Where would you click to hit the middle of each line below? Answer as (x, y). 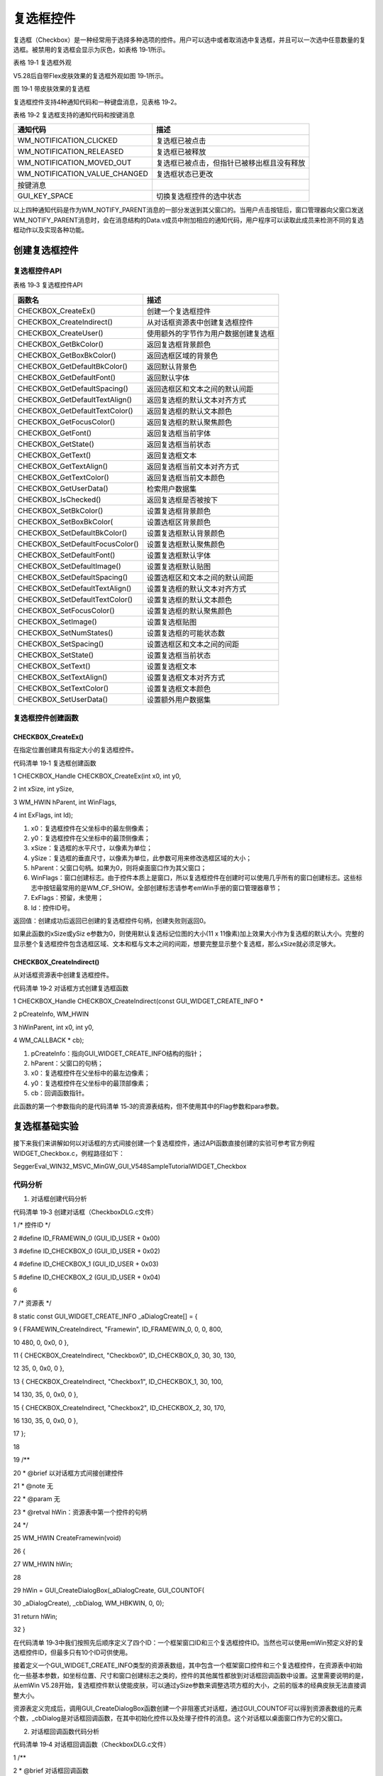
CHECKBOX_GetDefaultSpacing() (73, 389)
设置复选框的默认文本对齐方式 (196, 588)
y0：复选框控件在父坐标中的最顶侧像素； (90, 838)
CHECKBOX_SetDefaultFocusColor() (78, 543)
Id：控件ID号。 (52, 908)
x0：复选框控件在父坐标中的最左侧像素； (90, 828)
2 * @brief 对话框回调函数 (51, 1770)
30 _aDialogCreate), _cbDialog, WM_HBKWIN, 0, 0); (89, 1603)
